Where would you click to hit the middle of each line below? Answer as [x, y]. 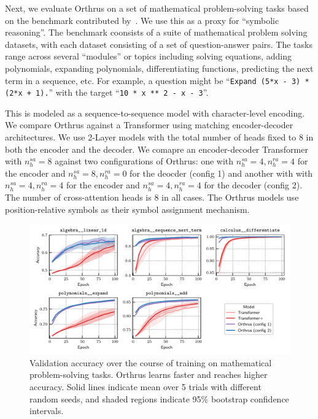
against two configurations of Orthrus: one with [144, 161]
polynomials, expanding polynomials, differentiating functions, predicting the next [159, 68]
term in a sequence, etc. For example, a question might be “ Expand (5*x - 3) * [157, 80]
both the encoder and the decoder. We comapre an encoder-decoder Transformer [157, 149]
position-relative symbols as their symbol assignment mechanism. [127, 209]
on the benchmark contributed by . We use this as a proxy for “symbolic [142, 20]
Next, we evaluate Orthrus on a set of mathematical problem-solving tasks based [157, 8]
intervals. [47, 411]
